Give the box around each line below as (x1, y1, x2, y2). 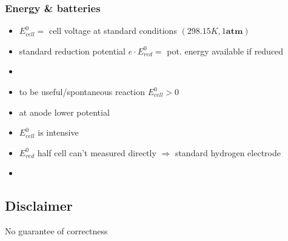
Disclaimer (5, 196, 73, 215)
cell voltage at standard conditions (49, 24, 177, 37)
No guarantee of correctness (5, 225, 108, 237)
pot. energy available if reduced (167, 44, 284, 57)
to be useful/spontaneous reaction (19, 85, 145, 97)
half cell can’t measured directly (37, 146, 156, 159)
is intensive (38, 126, 79, 139)
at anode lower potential (19, 105, 110, 118)
